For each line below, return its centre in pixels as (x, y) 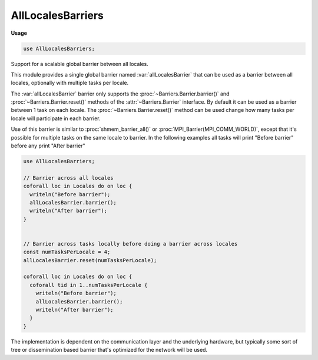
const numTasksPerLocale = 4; (67, 252)
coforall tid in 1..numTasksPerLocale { (89, 285)
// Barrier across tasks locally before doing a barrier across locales (130, 244)
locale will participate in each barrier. (56, 118)
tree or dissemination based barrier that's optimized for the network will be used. (109, 350)
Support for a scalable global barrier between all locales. (79, 64)
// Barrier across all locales (69, 178)
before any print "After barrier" (48, 146)
